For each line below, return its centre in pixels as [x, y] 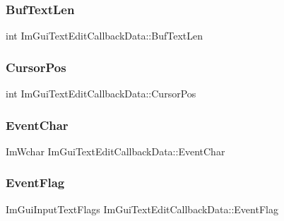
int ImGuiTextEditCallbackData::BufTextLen [104, 36]
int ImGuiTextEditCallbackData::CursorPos [101, 94]
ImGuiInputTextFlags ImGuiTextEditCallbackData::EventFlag [142, 209]
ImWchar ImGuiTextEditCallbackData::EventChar [116, 151]
